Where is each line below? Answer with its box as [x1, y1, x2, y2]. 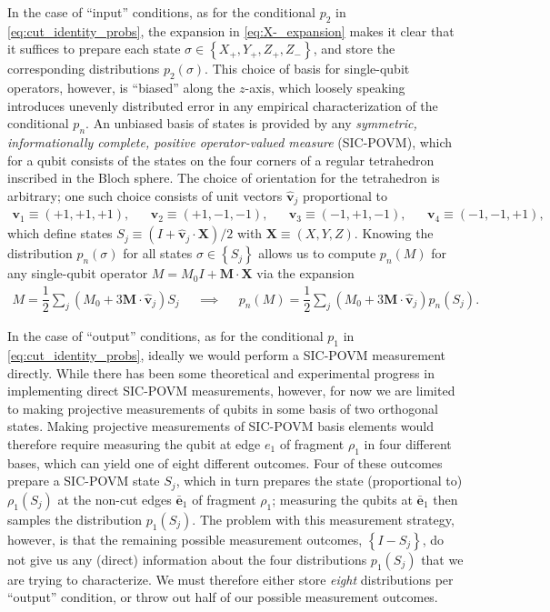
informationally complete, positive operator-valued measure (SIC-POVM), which [7, 133, 453, 152]
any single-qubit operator [7, 264, 148, 283]
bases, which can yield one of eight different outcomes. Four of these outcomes [7, 453, 443, 472]
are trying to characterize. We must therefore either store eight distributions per [7, 569, 454, 588]
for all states [123, 244, 193, 263]
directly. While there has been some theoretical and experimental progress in [7, 363, 435, 382]
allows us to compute [258, 244, 376, 263]
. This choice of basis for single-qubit [205, 59, 410, 78]
